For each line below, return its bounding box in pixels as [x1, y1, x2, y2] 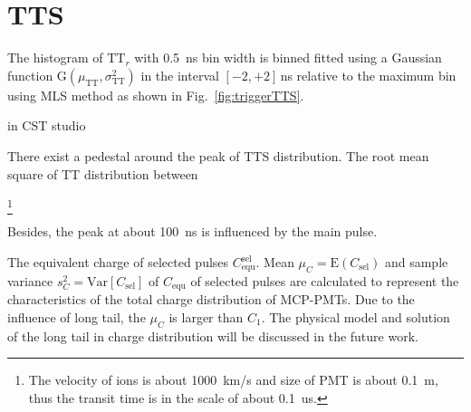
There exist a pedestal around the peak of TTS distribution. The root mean [7, 146, 429, 165]
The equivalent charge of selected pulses [7, 253, 229, 272]
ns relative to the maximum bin [280, 65, 457, 84]
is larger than [168, 307, 244, 326]
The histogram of [7, 48, 103, 67]
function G [7, 65, 67, 84]
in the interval [140, 65, 219, 84]
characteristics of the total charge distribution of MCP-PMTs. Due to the [7, 290, 415, 309]
